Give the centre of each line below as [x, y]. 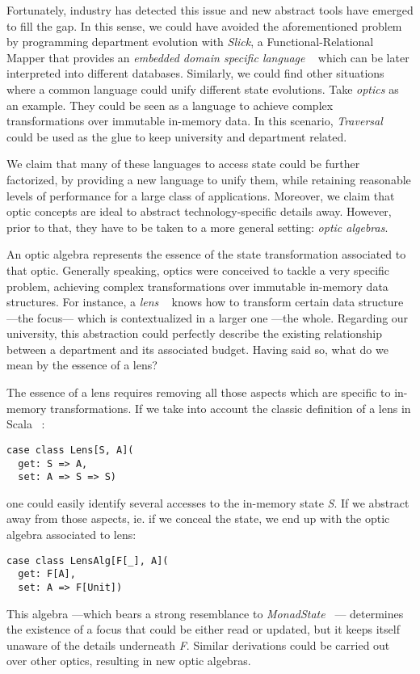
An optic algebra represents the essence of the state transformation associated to [206, 254]
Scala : [26, 424]
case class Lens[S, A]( [70, 450]
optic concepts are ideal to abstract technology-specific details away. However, [199, 211]
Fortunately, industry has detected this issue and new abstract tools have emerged [210, 10]
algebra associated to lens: [71, 534]
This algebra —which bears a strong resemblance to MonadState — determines [205, 613]
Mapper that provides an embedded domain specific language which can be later [208, 57]
